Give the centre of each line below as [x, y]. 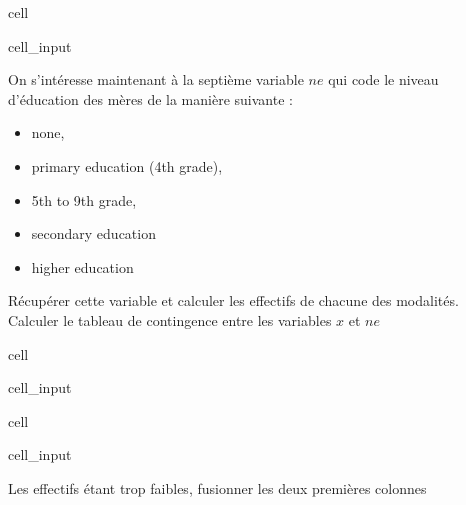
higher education [82, 266]
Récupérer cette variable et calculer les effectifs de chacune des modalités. [233, 300]
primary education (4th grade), [127, 165]
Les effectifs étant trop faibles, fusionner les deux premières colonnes [217, 487]
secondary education [93, 233]
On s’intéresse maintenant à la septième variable [156, 79]
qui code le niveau [383, 79]
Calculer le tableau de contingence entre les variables [170, 319]
